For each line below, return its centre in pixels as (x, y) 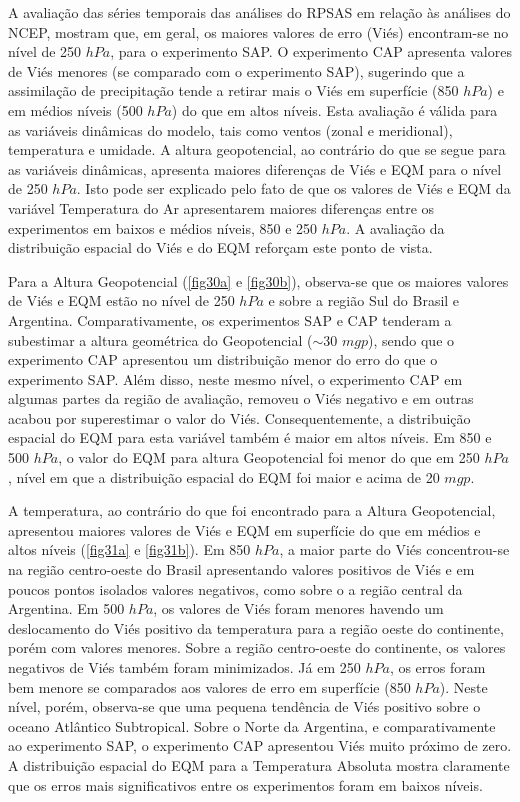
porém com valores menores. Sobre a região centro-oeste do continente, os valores (257, 647)
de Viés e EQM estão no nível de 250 (121, 300)
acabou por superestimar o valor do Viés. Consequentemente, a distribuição (239, 417)
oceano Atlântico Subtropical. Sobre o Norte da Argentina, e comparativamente (252, 725)
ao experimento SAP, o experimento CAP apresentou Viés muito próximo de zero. (260, 745)
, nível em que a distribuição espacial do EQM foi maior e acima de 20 (224, 476)
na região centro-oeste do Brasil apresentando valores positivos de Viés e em (241, 569)
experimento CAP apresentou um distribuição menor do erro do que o (223, 359)
